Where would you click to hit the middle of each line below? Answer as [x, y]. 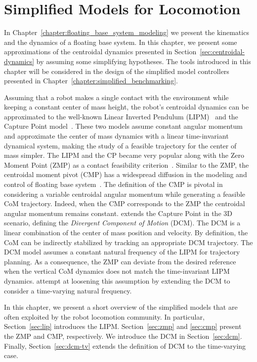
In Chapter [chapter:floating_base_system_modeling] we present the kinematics [127, 32]
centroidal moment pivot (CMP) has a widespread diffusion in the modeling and [126, 174]
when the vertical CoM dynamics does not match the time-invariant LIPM [117, 271]
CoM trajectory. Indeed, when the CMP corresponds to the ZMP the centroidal [125, 203]
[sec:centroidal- [222, 52]
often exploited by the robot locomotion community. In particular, [104, 316]
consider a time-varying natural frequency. [68, 290]
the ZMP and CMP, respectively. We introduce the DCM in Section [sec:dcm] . [123, 336]
